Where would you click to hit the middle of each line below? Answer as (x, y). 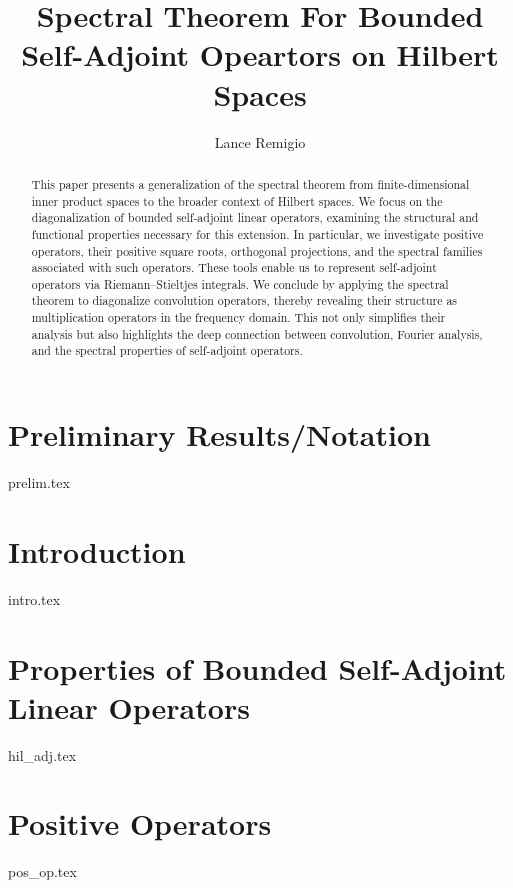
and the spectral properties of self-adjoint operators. (167, 350)
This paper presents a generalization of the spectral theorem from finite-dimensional (250, 183)
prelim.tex (39, 482)
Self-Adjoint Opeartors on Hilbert (260, 54)
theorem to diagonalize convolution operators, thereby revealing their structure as (244, 300)
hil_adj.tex (42, 754)
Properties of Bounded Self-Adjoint (257, 667)
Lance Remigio (260, 141)
